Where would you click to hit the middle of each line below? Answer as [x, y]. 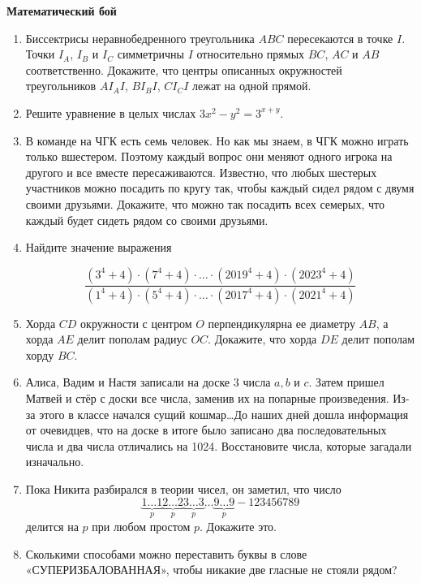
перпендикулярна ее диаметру [281, 323]
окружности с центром [136, 323]
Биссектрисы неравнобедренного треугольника [140, 38]
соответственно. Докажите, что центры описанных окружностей [184, 69]
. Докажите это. [238, 526]
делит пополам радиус [132, 339]
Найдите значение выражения [99, 247]
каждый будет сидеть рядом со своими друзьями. [147, 220]
